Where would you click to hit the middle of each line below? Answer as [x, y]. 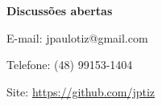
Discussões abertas [60, 10]
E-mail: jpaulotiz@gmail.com [77, 37]
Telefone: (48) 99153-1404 [70, 65]
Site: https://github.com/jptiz [81, 91]
